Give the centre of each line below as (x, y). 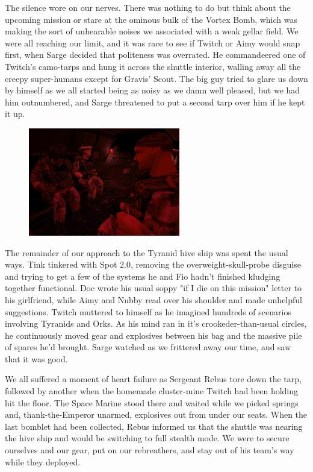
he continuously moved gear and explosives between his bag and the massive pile (153, 335)
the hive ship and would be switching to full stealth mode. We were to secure (147, 438)
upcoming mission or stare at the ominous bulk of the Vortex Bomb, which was (151, 19)
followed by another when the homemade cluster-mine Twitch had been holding (152, 391)
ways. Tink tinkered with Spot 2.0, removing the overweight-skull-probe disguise (153, 264)
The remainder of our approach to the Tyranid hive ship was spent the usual (147, 252)
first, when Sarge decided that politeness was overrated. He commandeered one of (155, 55)
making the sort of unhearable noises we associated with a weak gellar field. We (152, 31)
